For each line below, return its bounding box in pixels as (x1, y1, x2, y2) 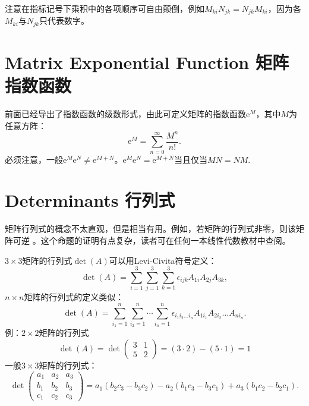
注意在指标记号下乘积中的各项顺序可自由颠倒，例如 (5, 2, 204, 14)
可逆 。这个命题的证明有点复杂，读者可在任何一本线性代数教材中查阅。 (12, 234, 291, 247)
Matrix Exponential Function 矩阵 (5, 50, 289, 74)
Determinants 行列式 (5, 188, 175, 212)
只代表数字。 (39, 14, 90, 27)
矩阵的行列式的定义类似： (24, 291, 124, 303)
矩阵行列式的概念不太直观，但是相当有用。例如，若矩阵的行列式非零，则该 (5, 222, 296, 235)
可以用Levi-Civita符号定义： (109, 254, 217, 266)
